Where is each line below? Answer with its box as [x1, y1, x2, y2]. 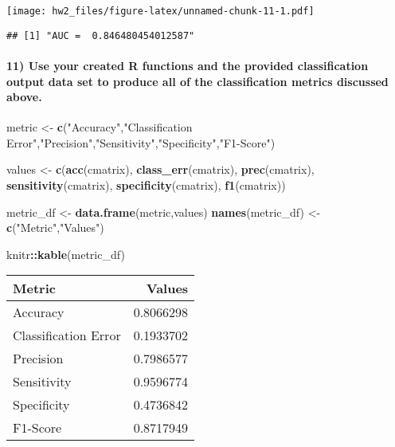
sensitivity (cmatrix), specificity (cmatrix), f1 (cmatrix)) [6, 177, 286, 194]
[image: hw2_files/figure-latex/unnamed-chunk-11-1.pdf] [6, 6, 315, 17]
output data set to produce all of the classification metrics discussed [6, 73, 389, 89]
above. [6, 88, 42, 105]
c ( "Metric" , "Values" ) [6, 219, 104, 236]
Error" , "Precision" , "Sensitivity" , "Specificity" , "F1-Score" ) [6, 134, 276, 151]
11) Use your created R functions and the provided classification [6, 57, 369, 73]
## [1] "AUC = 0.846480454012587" [6, 29, 195, 41]
